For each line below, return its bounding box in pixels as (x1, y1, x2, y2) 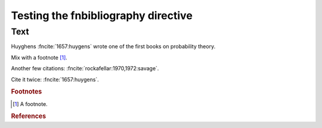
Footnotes (11, 88, 42, 96)
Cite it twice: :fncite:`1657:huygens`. (11, 76, 100, 83)
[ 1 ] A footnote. (13, 100, 48, 107)
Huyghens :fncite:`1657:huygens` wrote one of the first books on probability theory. (11, 43, 216, 50)
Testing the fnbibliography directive (11, 9, 193, 22)
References (11, 112, 47, 120)
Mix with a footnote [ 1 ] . (11, 54, 68, 61)
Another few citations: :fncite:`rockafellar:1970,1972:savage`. (11, 65, 159, 72)
